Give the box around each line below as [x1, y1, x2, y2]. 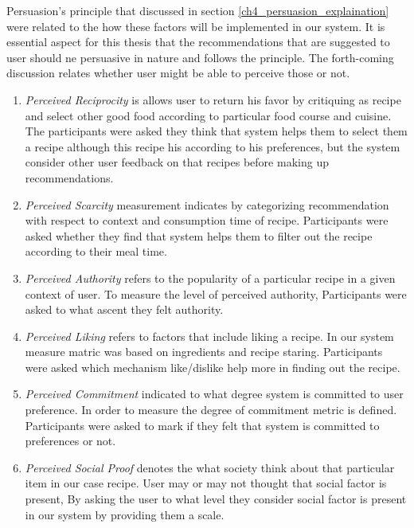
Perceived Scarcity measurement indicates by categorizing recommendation [25, 196, 389, 213]
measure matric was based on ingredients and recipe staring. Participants [25, 343, 383, 360]
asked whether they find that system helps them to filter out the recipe [25, 227, 373, 244]
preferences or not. [25, 432, 116, 449]
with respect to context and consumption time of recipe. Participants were [25, 212, 389, 229]
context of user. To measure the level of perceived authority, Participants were [25, 285, 407, 302]
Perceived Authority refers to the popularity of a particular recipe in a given [25, 269, 396, 286]
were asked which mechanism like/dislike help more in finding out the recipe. [25, 358, 400, 375]
